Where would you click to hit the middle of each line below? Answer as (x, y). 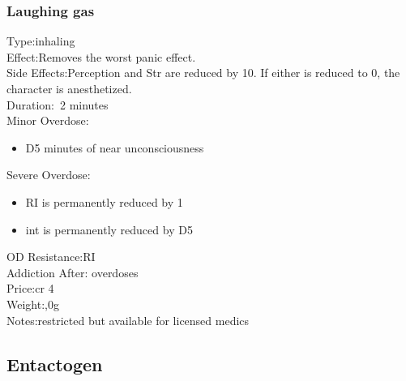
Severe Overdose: (49, 175)
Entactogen (55, 364)
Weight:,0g (33, 304)
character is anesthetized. (69, 88)
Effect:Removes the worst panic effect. (101, 56)
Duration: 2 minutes (58, 104)
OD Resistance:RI (51, 257)
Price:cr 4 (30, 288)
